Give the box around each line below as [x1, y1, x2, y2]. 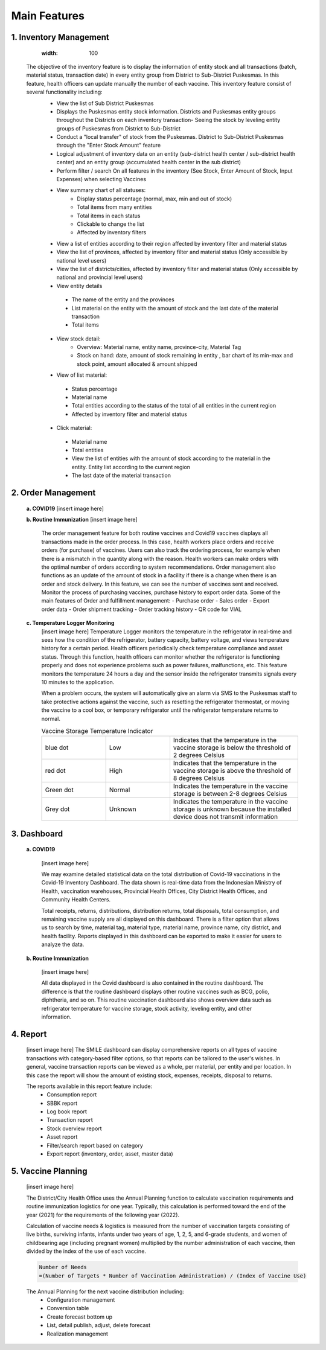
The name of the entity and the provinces [71, 296, 174, 303]
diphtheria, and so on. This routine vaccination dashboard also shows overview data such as [41, 996, 272, 1003]
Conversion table [46, 1305, 89, 1312]
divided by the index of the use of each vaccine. [26, 1247, 146, 1255]
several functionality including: [26, 88, 103, 96]
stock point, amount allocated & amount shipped [77, 360, 197, 368]
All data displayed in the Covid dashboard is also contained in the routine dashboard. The [41, 979, 264, 987]
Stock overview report [46, 1125, 102, 1132]
